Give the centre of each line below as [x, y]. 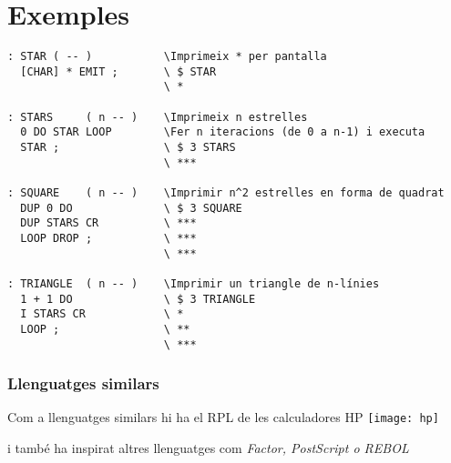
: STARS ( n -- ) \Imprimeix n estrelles [158, 117]
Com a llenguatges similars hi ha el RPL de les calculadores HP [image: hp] [223, 417]
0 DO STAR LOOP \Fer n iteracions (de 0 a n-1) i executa [223, 132]
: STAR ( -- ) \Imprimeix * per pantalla [167, 57]
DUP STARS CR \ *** [108, 223]
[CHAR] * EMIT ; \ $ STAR [118, 71]
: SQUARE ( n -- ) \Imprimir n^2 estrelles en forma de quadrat [226, 193]
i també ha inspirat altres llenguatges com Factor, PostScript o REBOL [208, 448]
